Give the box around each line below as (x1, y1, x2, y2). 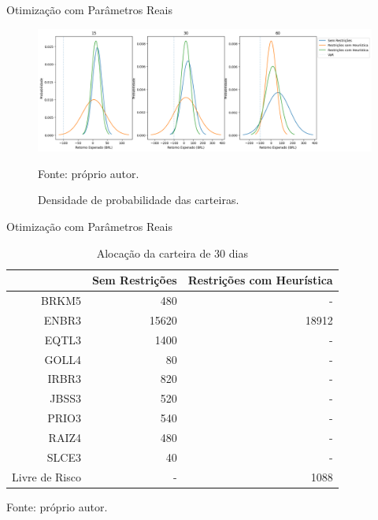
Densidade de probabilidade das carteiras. (38, 191, 239, 208)
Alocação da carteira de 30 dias (96, 244, 248, 261)
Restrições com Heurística (187, 272, 333, 288)
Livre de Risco (12, 468, 81, 485)
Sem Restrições (92, 272, 177, 288)
